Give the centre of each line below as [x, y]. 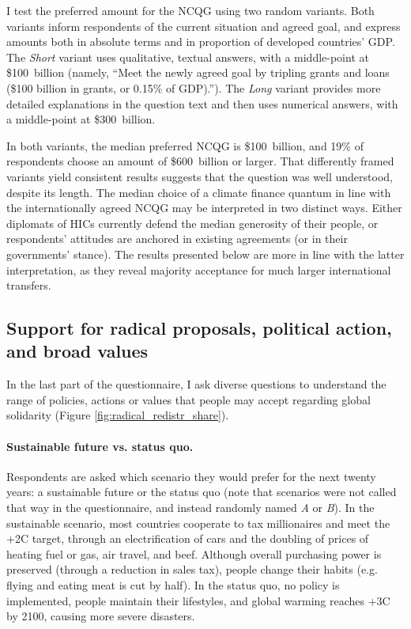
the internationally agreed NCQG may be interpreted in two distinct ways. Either [204, 208]
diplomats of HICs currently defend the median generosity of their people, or [192, 223]
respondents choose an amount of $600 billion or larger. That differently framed [200, 161]
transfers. [29, 285]
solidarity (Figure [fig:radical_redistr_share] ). [118, 415]
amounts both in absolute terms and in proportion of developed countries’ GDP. [201, 42]
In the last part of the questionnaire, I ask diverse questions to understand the [196, 384]
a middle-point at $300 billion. [81, 119]
